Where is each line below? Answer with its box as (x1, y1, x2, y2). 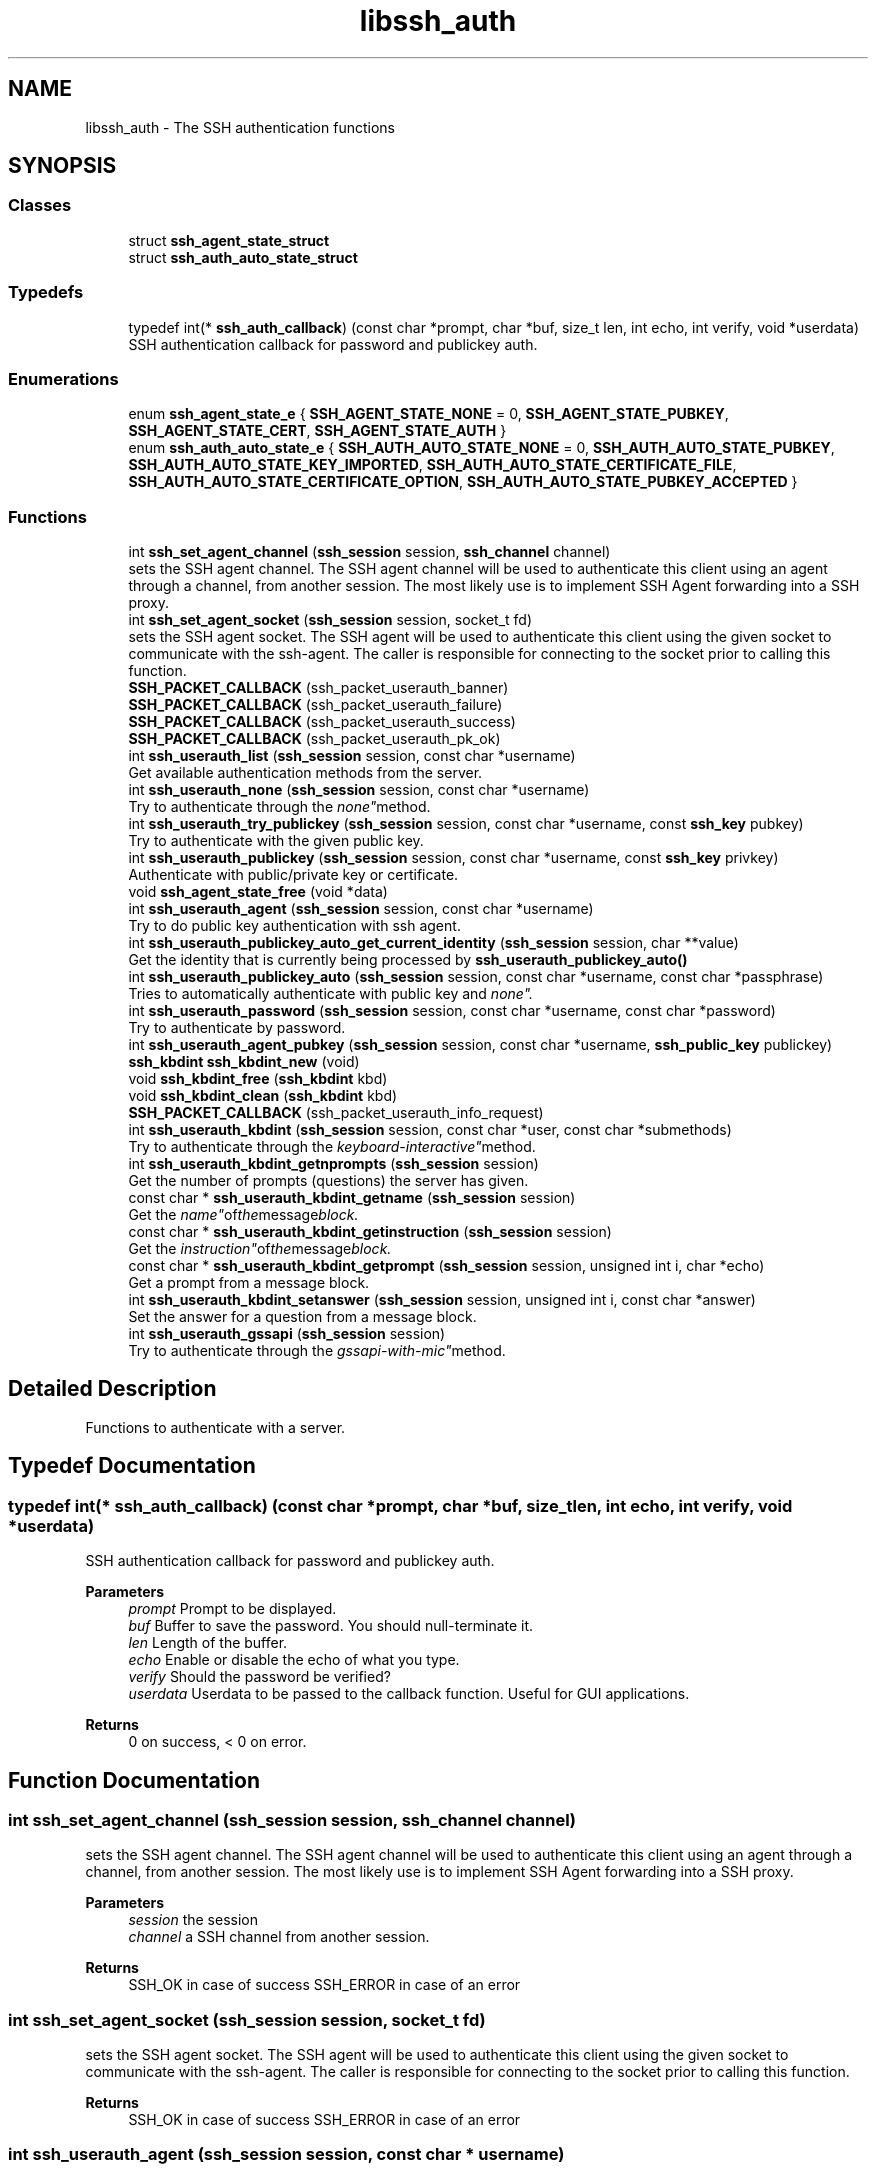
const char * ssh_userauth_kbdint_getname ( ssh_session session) (128, 1189, 576, 1207)
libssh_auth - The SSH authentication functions (85, 118, 395, 136)
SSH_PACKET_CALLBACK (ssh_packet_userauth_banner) (128, 679, 509, 697)
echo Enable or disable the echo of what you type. (128, 1651, 460, 1669)
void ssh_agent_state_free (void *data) (128, 883, 388, 901)
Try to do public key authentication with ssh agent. (128, 917, 461, 935)
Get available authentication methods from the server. (128, 764, 483, 782)
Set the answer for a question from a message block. (128, 1308, 477, 1326)
